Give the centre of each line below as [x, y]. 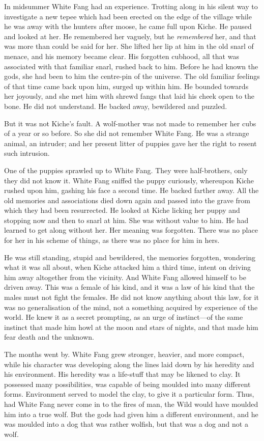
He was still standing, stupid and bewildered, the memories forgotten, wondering [130, 257]
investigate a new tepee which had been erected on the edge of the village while [128, 16]
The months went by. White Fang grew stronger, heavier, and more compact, [124, 354]
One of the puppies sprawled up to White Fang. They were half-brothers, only [126, 170]
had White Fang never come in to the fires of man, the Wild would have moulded [131, 404]
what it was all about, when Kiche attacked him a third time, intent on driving [128, 267]
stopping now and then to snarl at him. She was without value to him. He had [126, 220]
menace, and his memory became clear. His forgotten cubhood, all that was [122, 56]
